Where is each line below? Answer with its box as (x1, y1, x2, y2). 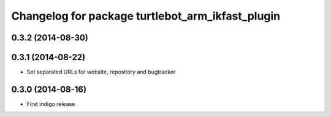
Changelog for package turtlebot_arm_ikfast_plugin (11, 9, 281, 23)
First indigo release (26, 100, 75, 107)
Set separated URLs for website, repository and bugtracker (26, 68, 176, 76)
